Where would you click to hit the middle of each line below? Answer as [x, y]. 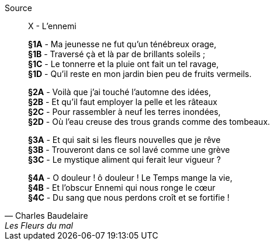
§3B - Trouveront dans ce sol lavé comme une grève [129, 150]
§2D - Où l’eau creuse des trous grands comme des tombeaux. [149, 122]
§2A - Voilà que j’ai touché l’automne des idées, [119, 92]
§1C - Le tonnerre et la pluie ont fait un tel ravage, [124, 64]
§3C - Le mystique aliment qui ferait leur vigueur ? [124, 160]
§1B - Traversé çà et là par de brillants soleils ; [117, 54]
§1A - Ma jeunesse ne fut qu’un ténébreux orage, [122, 44]
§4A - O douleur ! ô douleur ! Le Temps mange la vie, [130, 178]
